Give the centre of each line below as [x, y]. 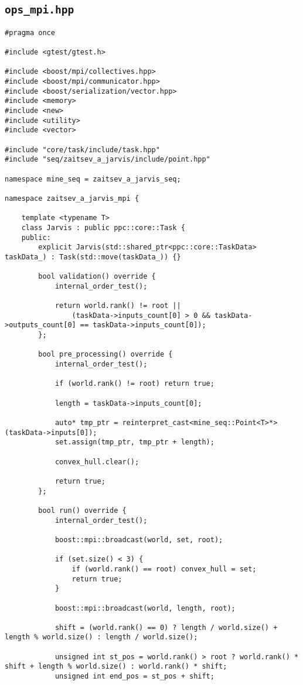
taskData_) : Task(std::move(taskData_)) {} [93, 257]
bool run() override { [82, 510]
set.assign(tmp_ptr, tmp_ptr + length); [135, 442]
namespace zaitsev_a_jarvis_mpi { [72, 198]
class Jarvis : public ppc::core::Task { [103, 227]
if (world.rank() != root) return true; [135, 384]
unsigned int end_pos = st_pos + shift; [135, 677]
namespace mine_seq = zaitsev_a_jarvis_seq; [93, 179]
